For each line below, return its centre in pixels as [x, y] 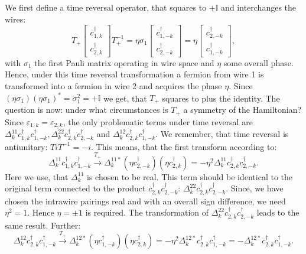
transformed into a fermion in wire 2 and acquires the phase [113, 85]
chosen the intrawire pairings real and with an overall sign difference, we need [145, 201]
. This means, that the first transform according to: [184, 146]
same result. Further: [43, 225]
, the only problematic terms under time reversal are [158, 121]
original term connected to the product [75, 188]
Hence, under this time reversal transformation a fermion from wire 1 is [134, 74]
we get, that [125, 97]
